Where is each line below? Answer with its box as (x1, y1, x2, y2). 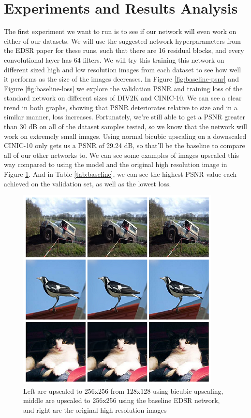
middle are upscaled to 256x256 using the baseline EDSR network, (23, 395, 220, 405)
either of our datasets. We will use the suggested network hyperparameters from (4, 35, 241, 46)
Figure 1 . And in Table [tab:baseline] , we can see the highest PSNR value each (4, 169, 237, 179)
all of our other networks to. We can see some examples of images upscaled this (4, 150, 239, 160)
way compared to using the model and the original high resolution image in (4, 159, 227, 169)
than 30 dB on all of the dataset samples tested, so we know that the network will (4, 121, 248, 132)
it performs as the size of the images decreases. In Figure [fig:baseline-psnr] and (4, 74, 239, 84)
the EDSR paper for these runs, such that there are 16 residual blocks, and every (4, 45, 244, 55)
